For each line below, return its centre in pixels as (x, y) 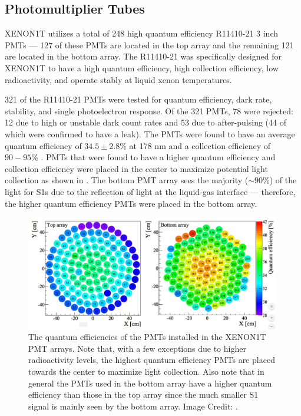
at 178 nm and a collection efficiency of (200, 145)
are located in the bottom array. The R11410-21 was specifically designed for (143, 56)
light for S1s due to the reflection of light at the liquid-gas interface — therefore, (150, 191)
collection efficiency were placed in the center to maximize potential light (136, 168)
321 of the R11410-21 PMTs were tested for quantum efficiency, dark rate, (138, 99)
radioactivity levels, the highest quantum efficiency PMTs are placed (152, 360)
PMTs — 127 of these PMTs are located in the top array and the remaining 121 (149, 44)
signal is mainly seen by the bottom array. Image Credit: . (133, 406)
